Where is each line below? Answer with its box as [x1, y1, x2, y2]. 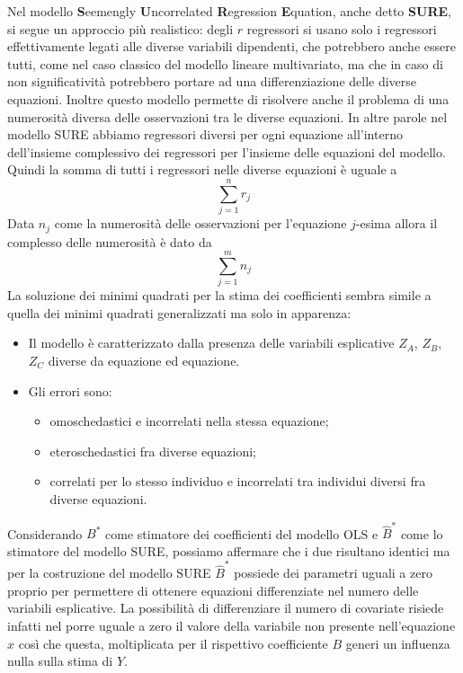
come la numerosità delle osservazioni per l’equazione [54, 214, 347, 233]
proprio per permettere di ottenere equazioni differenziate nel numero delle [7, 580, 419, 599]
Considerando [7, 524, 83, 543]
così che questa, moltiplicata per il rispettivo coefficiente [18, 633, 328, 652]
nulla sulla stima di [7, 651, 113, 670]
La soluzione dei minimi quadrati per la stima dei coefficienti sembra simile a [7, 286, 432, 305]
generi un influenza [345, 633, 450, 652]
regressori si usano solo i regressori [246, 19, 437, 38]
